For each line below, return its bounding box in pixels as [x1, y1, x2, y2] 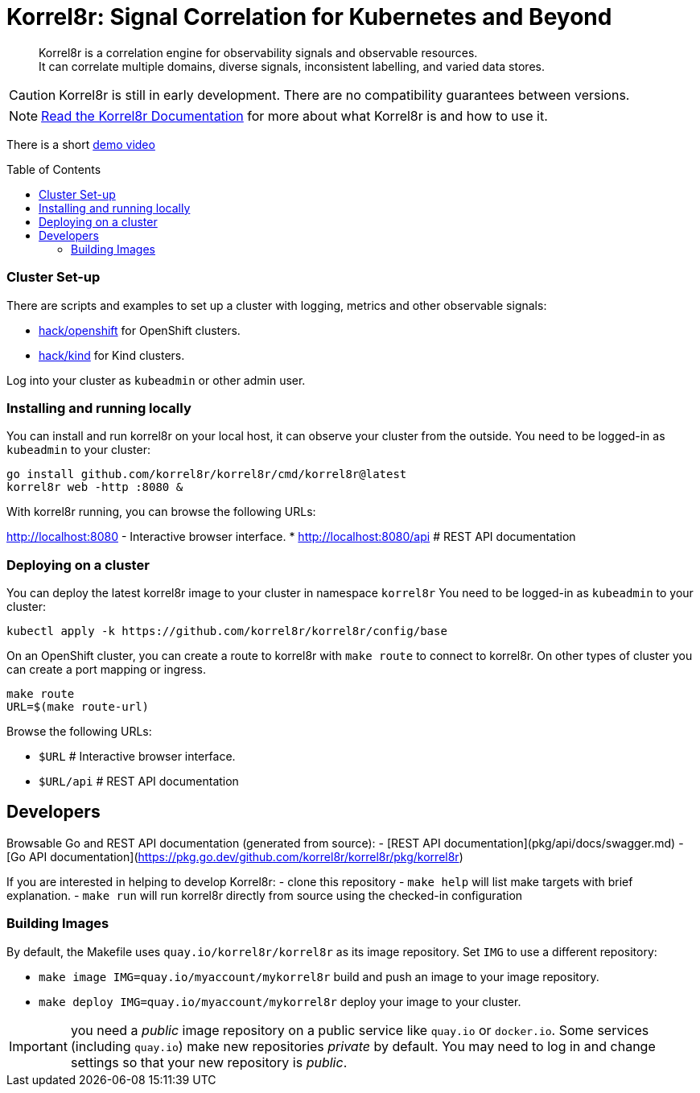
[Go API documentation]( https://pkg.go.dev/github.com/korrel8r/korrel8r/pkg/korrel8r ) [6, 849, 463, 864]
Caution [9, 86, 56, 103]
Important [9, 1037, 68, 1054]
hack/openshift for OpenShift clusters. [39, 323, 241, 337]
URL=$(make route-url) [6, 700, 150, 713]
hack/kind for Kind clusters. [39, 348, 185, 362]
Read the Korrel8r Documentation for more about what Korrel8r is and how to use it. [41, 107, 548, 124]
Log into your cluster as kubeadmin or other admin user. [6, 373, 306, 387]
